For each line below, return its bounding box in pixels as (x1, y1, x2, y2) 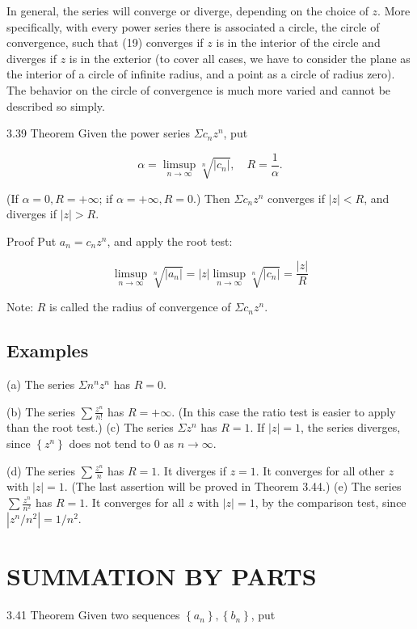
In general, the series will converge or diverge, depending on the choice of (6, 2, 369, 19)
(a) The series (6, 376, 75, 393)
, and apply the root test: (107, 232, 233, 249)
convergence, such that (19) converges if (6, 34, 204, 51)
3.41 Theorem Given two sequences (6, 606, 180, 623)
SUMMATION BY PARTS (6, 559, 317, 593)
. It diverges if (157, 462, 226, 479)
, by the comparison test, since (255, 494, 406, 511)
